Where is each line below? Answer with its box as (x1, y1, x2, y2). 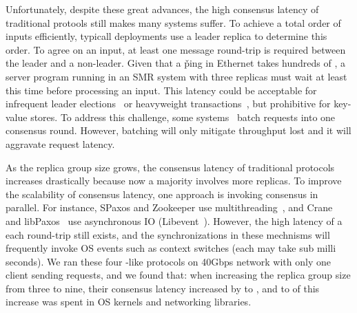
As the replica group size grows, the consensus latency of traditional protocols (6, 160, 335, 174)
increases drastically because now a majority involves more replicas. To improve (6, 173, 342, 188)
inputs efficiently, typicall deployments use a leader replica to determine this (6, 29, 327, 43)
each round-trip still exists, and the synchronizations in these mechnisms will (6, 227, 330, 241)
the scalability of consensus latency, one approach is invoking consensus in (6, 186, 318, 201)
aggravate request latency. (6, 136, 115, 151)
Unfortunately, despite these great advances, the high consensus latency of (6, 2, 319, 16)
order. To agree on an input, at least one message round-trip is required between (6, 42, 346, 56)
